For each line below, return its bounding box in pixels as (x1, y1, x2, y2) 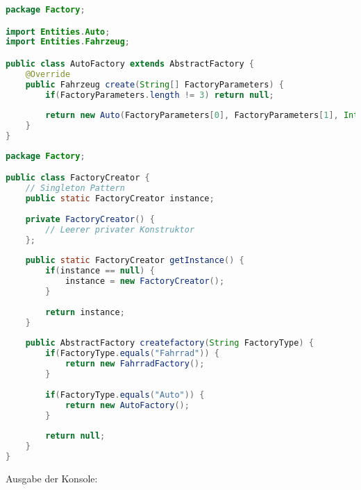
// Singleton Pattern (25, 183, 125, 194)
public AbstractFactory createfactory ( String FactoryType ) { (25, 338, 314, 348)
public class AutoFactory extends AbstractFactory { (6, 58, 254, 69)
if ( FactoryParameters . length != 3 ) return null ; (45, 90, 274, 100)
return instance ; (45, 307, 125, 317)
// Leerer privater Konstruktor (45, 224, 195, 235)
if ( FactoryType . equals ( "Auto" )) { (45, 389, 205, 400)
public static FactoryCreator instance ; (25, 194, 215, 204)
